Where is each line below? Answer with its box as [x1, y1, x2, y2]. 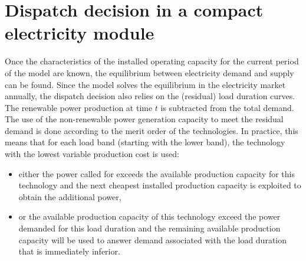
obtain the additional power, [18, 190, 121, 203]
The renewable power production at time [5, 101, 153, 113]
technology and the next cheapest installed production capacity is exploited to [18, 179, 301, 191]
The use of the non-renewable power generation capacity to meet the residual [5, 113, 284, 125]
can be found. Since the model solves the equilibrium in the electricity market [5, 78, 286, 90]
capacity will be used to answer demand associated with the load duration [18, 233, 287, 246]
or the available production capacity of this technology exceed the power [18, 210, 281, 223]
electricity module [5, 21, 154, 45]
